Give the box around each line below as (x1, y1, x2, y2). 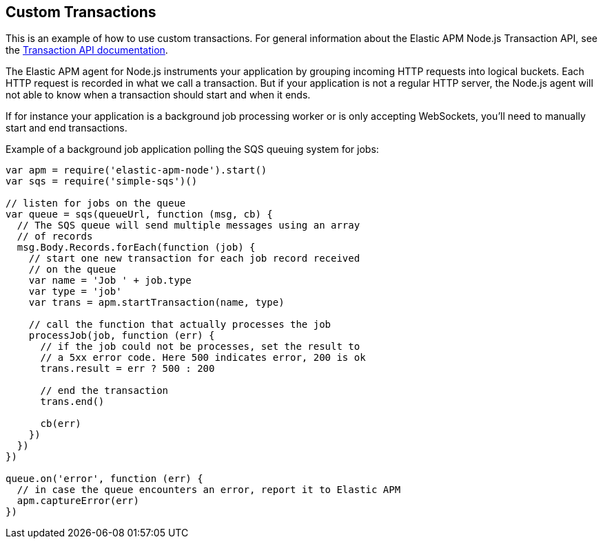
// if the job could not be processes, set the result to (40, 341, 360, 353)
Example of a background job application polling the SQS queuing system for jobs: (6, 143, 379, 156)
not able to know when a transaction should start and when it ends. (6, 89, 311, 101)
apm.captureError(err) (17, 495, 139, 507)
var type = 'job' (28, 286, 122, 297)
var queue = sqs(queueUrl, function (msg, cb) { (6, 209, 273, 220)
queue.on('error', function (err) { (6, 473, 203, 485)
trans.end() (40, 396, 105, 408)
